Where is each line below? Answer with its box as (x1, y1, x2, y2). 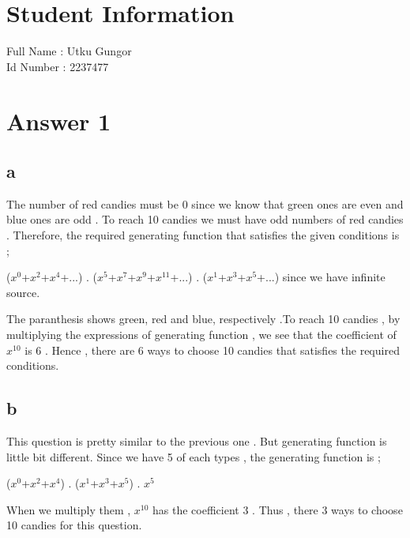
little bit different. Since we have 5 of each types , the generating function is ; (6, 448, 381, 465)
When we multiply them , (6, 501, 131, 517)
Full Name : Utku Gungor (6, 43, 132, 59)
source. (6, 284, 40, 300)
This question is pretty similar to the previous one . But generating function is (6, 433, 387, 450)
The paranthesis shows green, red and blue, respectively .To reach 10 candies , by (6, 310, 401, 327)
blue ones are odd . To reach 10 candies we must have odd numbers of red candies (6, 211, 404, 228)
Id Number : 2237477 (6, 58, 109, 74)
